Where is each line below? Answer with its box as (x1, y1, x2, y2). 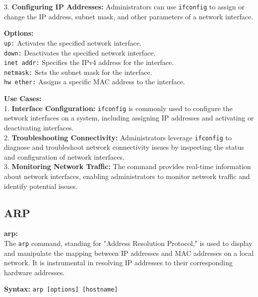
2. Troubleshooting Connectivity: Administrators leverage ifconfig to (4, 132, 232, 142)
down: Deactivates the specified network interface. (4, 47, 156, 58)
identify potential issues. (4, 180, 78, 191)
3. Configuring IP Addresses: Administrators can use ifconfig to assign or (4, 1, 245, 11)
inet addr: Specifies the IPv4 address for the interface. (4, 57, 174, 67)
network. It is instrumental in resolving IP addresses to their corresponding (4, 257, 233, 268)
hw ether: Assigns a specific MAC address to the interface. (4, 76, 185, 87)
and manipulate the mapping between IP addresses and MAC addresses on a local (4, 247, 254, 258)
